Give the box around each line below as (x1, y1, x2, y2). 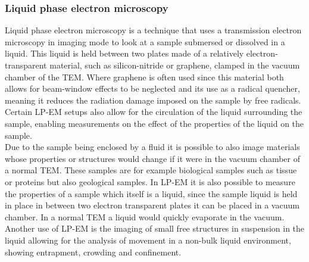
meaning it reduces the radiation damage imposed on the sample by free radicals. (5, 93, 301, 106)
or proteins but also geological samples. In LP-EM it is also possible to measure (5, 175, 295, 188)
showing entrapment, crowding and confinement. (5, 245, 182, 258)
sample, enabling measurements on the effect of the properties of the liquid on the (5, 117, 304, 129)
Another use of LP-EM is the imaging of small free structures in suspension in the (5, 222, 305, 235)
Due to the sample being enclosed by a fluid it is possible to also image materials (5, 141, 300, 153)
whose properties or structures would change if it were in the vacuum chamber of (5, 152, 300, 164)
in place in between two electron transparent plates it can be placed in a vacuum (5, 199, 299, 211)
